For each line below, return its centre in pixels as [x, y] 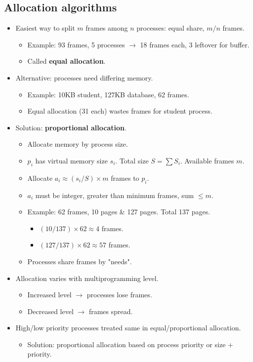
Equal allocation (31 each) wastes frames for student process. [120, 111]
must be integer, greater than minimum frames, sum [115, 195]
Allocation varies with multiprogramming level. [87, 278]
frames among [107, 28]
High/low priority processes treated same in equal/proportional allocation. [128, 328]
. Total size [132, 160]
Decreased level [50, 311]
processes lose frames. [119, 295]
